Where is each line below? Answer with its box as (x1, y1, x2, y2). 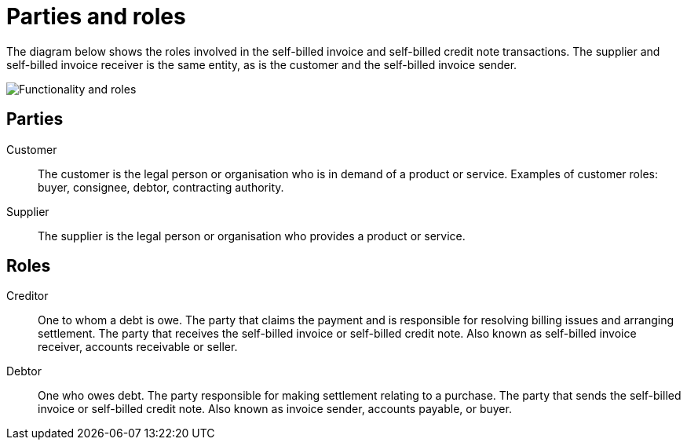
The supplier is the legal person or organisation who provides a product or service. (38, 228, 466, 243)
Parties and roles (6, 3, 186, 30)
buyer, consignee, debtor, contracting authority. (38, 180, 284, 194)
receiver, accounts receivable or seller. (38, 340, 238, 354)
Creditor (6, 289, 49, 303)
